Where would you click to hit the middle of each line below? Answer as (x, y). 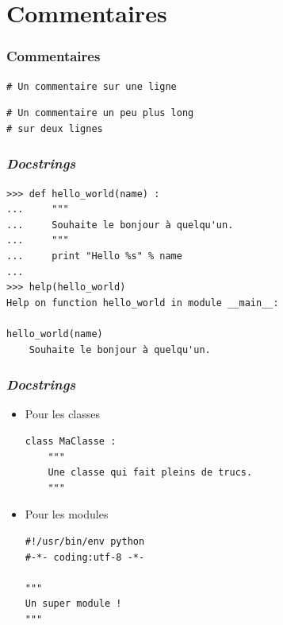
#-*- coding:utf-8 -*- (85, 557)
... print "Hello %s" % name (94, 256)
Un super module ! (73, 604)
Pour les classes (63, 414)
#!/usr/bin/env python (85, 541)
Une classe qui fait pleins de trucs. (150, 473)
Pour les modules (67, 514)
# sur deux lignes (55, 128)
